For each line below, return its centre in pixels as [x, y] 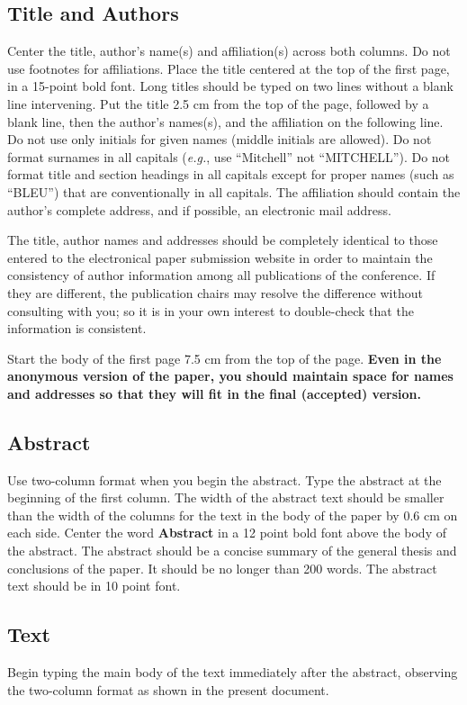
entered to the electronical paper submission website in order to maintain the [220, 257]
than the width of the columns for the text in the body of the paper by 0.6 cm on [233, 515]
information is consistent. [77, 328]
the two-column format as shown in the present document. [168, 689]
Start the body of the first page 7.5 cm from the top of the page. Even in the [225, 358]
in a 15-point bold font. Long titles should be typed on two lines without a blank [230, 86]
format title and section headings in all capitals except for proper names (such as [231, 174]
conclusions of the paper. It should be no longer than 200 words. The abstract [222, 568]
